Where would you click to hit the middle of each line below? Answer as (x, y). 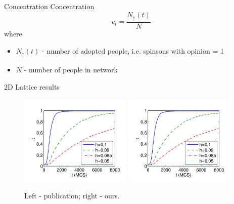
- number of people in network (71, 70)
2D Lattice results (32, 86)
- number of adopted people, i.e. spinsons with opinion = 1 (133, 50)
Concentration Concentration (49, 6)
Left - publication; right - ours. (72, 195)
